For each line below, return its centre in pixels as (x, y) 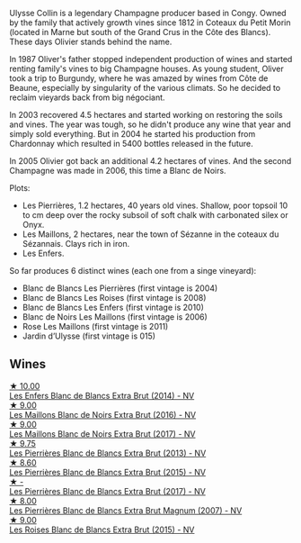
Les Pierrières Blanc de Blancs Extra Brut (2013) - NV (108, 453)
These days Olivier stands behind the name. (91, 41)
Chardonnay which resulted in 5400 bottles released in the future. (131, 144)
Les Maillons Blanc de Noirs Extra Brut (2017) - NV (102, 434)
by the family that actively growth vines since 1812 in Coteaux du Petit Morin (150, 23)
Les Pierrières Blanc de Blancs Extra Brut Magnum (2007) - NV (126, 510)
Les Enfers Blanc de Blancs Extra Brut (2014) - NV (102, 395)
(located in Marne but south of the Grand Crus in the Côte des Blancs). (140, 32)
